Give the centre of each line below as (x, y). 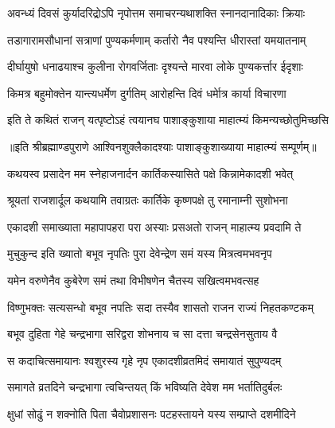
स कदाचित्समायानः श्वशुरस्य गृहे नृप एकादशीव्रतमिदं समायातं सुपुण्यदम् (144, 360)
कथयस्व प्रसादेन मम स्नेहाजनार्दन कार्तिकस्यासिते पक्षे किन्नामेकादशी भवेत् (150, 173)
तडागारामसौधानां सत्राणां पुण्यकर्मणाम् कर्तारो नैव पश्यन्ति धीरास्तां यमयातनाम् (157, 39)
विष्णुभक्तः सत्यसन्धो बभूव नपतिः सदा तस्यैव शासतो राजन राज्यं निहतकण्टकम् (161, 307)
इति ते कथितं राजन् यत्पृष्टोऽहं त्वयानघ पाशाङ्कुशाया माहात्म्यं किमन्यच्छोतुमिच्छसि (168, 120)
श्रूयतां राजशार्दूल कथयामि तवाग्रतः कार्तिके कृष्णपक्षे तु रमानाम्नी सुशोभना (148, 200)
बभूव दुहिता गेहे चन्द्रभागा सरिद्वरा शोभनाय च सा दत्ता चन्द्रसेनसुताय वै (142, 334)
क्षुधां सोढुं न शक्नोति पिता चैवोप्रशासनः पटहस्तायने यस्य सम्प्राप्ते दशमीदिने (152, 413)
